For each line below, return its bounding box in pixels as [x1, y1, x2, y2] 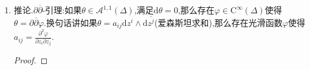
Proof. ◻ [13, 54, 48, 66]
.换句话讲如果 [44, 16, 97, 28]
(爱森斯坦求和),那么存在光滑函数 [154, 16, 283, 28]
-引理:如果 [42, 4, 82, 16]
